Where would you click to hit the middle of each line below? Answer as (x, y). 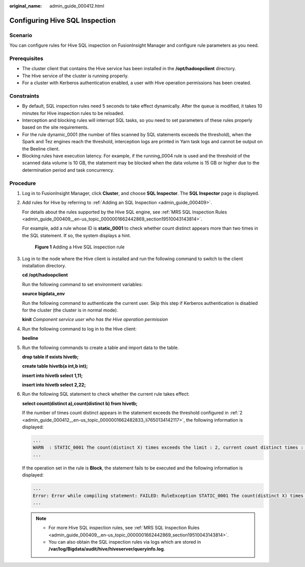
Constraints (24, 96)
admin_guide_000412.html (77, 6)
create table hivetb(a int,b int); (55, 366)
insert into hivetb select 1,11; (53, 375)
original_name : (26, 6)
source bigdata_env (44, 294)
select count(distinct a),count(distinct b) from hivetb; (80, 403)
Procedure (23, 183)
